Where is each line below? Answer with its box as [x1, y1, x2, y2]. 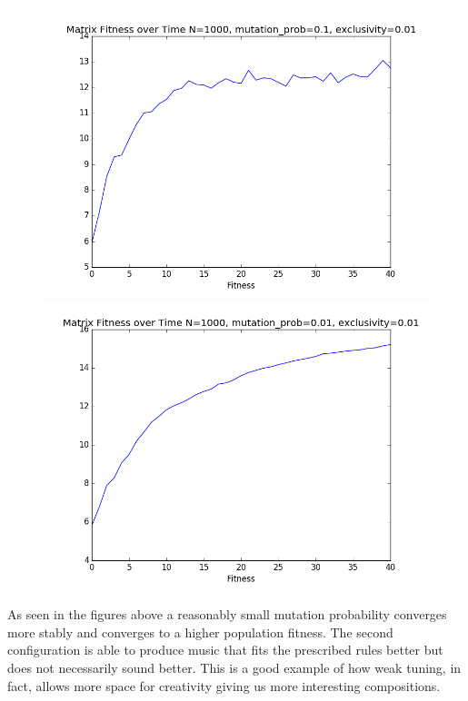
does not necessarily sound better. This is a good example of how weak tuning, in [7, 657, 462, 676]
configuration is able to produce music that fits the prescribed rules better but [7, 640, 443, 659]
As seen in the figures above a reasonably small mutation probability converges [7, 605, 447, 624]
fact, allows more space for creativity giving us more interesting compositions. [7, 676, 441, 695]
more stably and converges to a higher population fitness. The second [7, 622, 393, 641]
